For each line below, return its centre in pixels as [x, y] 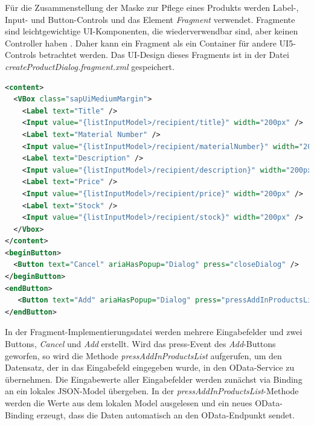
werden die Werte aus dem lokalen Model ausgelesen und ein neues [129, 403]
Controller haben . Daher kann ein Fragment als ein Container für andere [141, 43]
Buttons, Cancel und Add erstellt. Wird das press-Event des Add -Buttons [140, 344]
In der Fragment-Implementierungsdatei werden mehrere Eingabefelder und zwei [154, 332]
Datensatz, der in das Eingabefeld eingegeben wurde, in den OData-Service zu [150, 367]
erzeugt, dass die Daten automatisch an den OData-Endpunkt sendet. [165, 414]
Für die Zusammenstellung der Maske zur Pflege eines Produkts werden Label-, [152, 7]
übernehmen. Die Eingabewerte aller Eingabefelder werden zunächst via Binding [154, 379]
